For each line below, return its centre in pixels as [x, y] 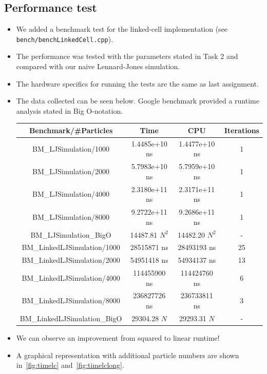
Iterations [242, 130]
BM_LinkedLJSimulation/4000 [71, 277]
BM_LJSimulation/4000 [71, 194]
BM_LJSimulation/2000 [71, 171]
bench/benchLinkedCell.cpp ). [65, 39]
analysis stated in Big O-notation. [70, 110]
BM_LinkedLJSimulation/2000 [71, 260]
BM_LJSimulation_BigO [71, 234]
